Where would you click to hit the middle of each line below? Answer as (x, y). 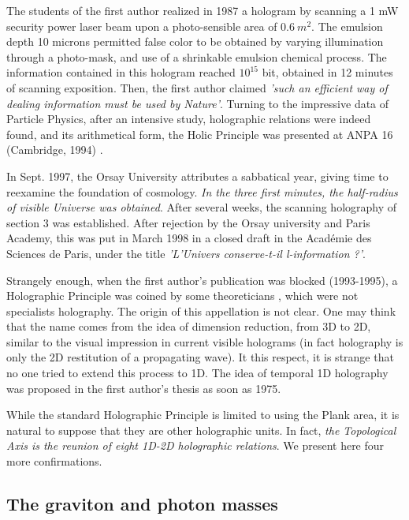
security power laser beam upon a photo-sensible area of (142, 26)
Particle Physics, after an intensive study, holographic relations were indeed (189, 119)
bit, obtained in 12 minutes (327, 72)
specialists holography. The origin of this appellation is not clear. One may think (201, 311)
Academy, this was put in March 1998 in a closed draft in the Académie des (189, 238)
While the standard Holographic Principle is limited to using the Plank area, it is (203, 415)
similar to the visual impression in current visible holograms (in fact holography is (205, 341)
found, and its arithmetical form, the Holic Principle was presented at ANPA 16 (200, 134)
